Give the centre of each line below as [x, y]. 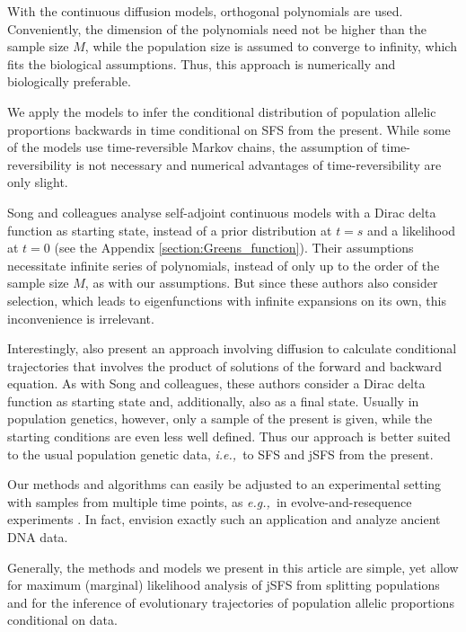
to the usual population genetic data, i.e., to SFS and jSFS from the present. [220, 454]
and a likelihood [412, 230]
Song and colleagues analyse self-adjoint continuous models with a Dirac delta [222, 212]
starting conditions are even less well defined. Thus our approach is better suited [229, 436]
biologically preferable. [69, 81]
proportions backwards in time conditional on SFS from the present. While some [229, 129]
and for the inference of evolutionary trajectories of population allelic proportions [231, 602]
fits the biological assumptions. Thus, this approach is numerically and [202, 63]
